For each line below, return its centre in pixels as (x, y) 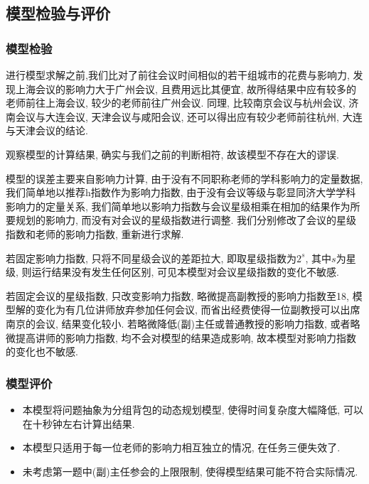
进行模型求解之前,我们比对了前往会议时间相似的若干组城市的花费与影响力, (178, 75)
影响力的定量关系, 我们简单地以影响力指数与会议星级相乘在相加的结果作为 (178, 206)
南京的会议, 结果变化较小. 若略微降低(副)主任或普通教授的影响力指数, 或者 (178, 323)
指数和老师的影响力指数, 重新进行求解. (95, 233)
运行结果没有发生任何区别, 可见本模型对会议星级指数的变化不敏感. (185, 272)
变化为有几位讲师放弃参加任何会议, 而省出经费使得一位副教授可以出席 (198, 310)
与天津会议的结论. (47, 130)
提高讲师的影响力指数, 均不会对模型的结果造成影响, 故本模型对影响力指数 (186, 337)
